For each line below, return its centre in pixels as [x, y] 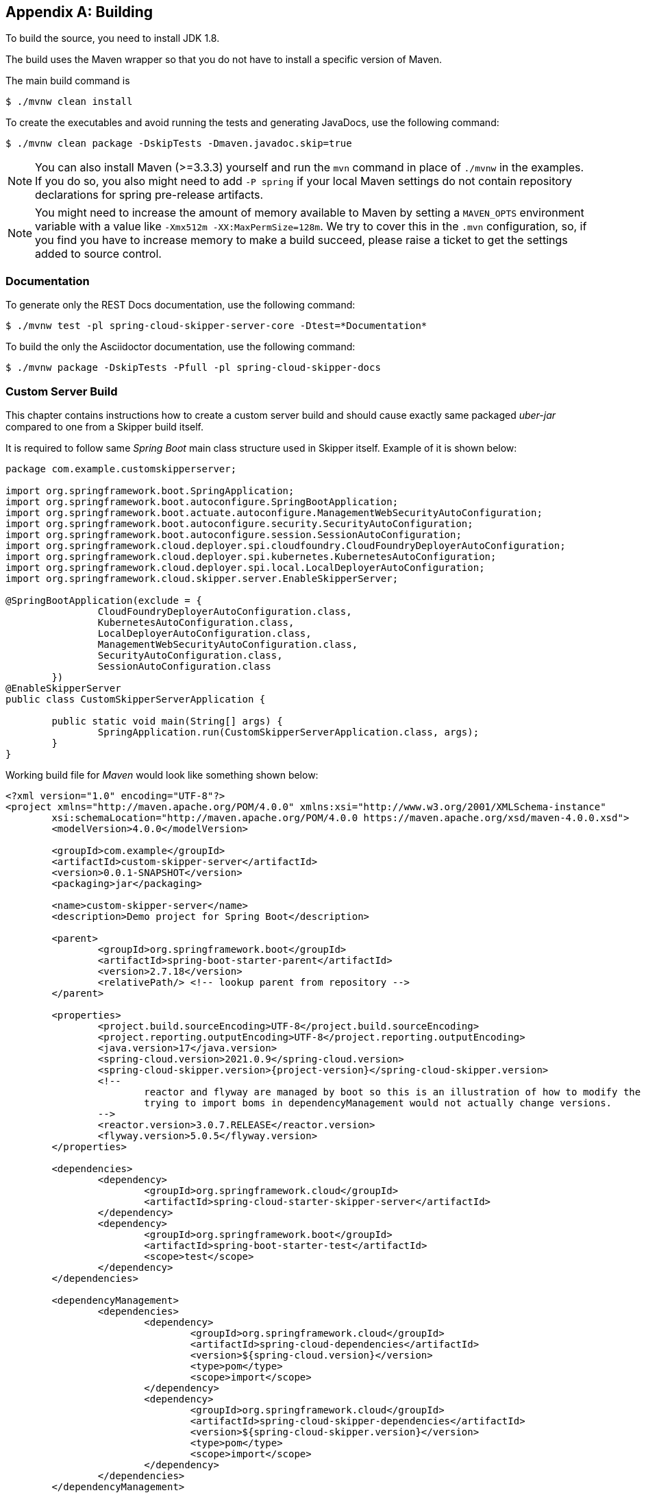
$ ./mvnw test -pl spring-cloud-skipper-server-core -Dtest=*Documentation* [216, 326]
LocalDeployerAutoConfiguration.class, [204, 633]
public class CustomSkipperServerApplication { [136, 699]
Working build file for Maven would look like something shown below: [162, 775]
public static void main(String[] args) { [167, 721]
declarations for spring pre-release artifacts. [149, 195]
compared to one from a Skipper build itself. [105, 426]
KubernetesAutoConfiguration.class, [196, 622]
